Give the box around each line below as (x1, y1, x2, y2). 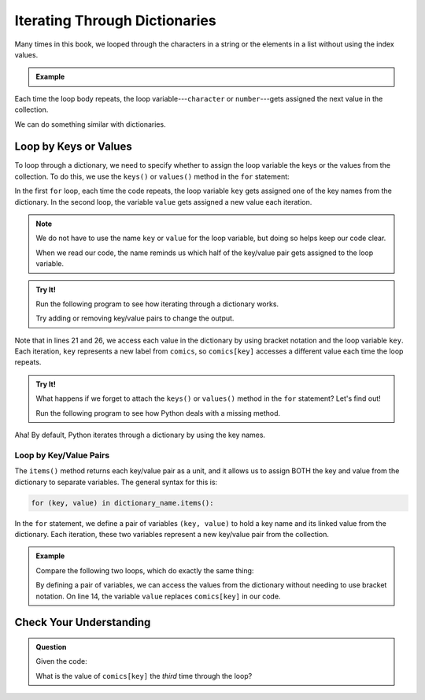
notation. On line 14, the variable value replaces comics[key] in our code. (35, 591, 281, 601)
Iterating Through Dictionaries (14, 12, 216, 29)
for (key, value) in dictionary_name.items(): (31, 498, 214, 507)
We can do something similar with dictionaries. (14, 119, 166, 129)
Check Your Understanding (14, 616, 151, 629)
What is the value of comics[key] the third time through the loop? (35, 671, 253, 680)
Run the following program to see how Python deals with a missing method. (35, 408, 281, 417)
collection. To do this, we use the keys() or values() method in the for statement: (14, 172, 290, 181)
